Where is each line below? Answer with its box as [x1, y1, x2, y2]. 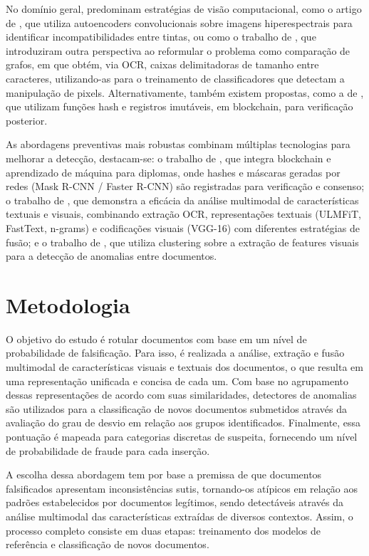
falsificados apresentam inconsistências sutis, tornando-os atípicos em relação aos [6, 481, 358, 495]
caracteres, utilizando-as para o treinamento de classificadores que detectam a [6, 70, 345, 85]
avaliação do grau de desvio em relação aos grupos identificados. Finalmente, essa [6, 415, 361, 430]
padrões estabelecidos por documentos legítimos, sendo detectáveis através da [6, 495, 343, 510]
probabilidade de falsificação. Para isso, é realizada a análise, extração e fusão [6, 345, 345, 360]
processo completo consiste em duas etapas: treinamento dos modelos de [6, 523, 321, 537]
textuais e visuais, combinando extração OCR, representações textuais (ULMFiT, [6, 206, 361, 221]
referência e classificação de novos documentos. [6, 537, 209, 552]
